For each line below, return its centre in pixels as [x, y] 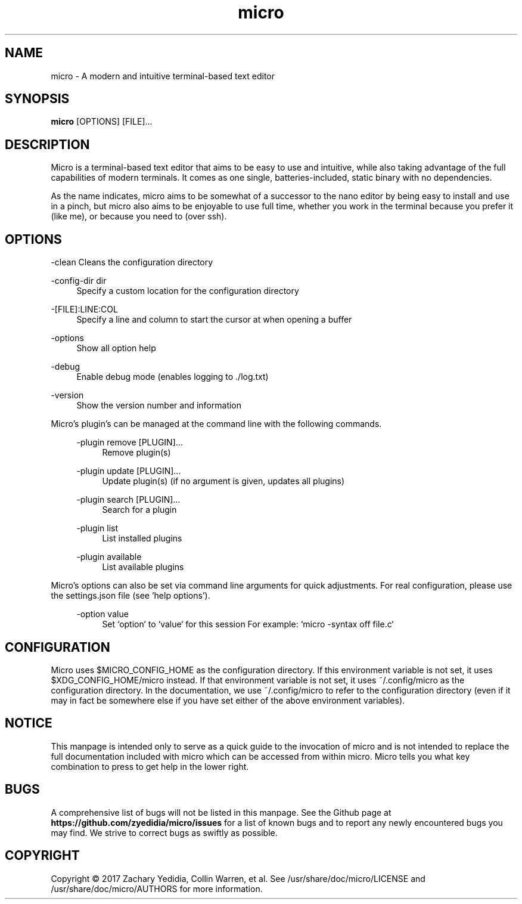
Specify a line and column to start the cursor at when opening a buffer [214, 320]
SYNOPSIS [37, 99]
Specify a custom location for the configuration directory [188, 291]
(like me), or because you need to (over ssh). [139, 216]
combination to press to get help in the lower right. [150, 766]
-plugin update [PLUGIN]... [129, 471]
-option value [102, 614]
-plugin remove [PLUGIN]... [130, 442]
